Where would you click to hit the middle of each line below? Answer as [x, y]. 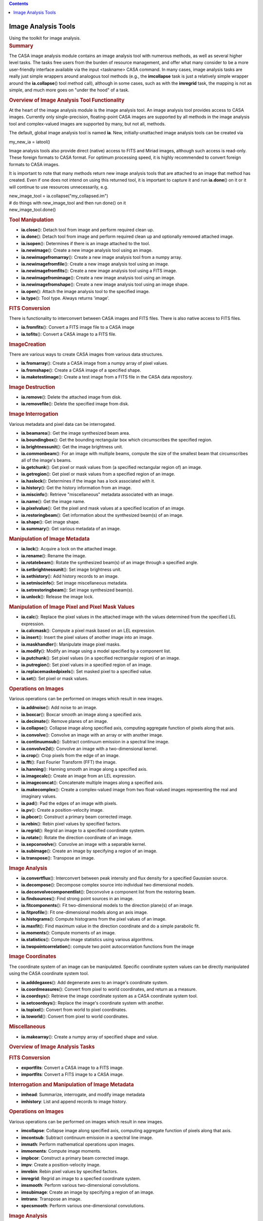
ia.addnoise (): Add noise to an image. [59, 708]
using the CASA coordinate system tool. [49, 973]
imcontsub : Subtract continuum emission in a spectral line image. [87, 1137]
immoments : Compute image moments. [61, 1151]
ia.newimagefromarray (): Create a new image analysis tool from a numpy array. [102, 257]
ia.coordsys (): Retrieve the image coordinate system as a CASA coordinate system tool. [110, 996]
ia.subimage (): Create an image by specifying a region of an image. [89, 851]
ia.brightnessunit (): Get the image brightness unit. [72, 446]
